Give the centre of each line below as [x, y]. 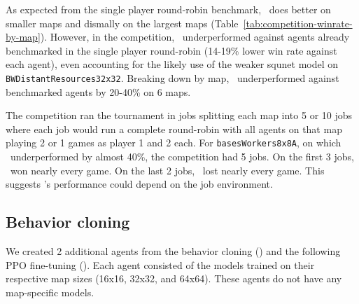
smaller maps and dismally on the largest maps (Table [122, 23]
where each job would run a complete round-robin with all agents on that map [174, 129]
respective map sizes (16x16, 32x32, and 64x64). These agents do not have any [174, 278]
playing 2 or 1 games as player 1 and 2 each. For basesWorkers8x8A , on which [174, 143]
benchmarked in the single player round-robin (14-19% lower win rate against [171, 50]
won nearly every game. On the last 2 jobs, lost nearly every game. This [167, 170]
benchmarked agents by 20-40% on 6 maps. [98, 91]
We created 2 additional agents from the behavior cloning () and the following [173, 251]
